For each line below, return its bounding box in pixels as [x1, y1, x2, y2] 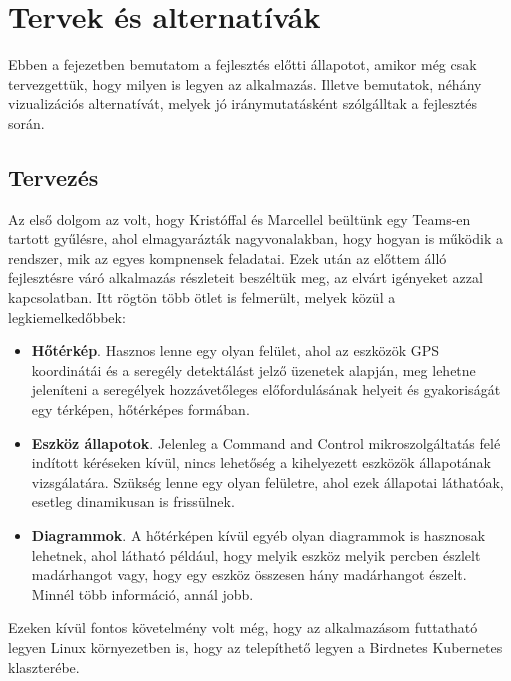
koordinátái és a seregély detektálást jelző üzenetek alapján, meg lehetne [31, 359, 476, 380]
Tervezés [8, 161, 99, 192]
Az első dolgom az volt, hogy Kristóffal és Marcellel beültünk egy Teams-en [8, 208, 471, 229]
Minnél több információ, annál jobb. [31, 583, 254, 604]
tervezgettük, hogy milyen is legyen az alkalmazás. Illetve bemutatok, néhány [8, 73, 482, 94]
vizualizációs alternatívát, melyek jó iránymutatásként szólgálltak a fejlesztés [8, 93, 478, 114]
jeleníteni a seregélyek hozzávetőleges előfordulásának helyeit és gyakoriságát [31, 379, 501, 400]
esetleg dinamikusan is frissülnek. [31, 491, 235, 512]
